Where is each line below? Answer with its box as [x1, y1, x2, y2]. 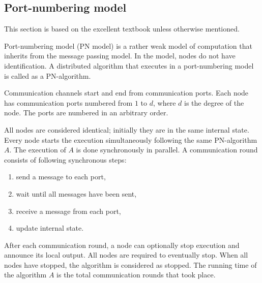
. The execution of [9, 144, 66, 155]
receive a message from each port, [16, 205, 121, 216]
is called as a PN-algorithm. [4, 70, 91, 81]
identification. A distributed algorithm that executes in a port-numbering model [4, 60, 254, 71]
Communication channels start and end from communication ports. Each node [4, 87, 249, 98]
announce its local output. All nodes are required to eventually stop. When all [4, 249, 248, 260]
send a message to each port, [16, 171, 106, 182]
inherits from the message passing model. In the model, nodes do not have [4, 50, 236, 61]
